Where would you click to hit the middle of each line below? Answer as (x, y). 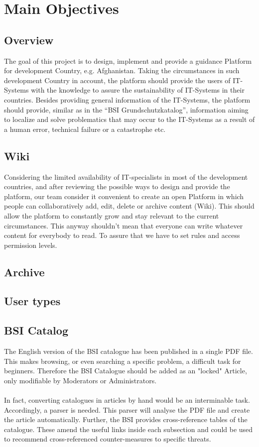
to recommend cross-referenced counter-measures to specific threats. (108, 439)
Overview (29, 40)
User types (32, 301)
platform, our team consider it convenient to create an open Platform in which (124, 196)
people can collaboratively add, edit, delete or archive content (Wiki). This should (129, 206)
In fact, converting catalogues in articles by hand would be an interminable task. (127, 400)
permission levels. (31, 245)
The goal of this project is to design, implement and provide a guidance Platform (128, 60)
